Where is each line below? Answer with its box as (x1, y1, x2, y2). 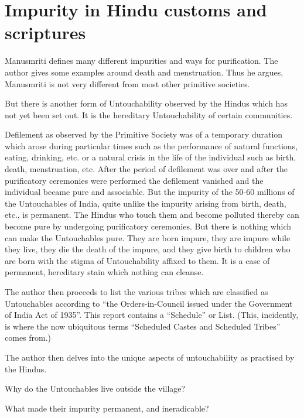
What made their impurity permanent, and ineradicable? (5, 402, 209, 414)
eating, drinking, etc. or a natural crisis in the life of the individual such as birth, (5, 151, 296, 163)
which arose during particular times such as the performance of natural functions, (5, 139, 298, 152)
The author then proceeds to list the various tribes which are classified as (5, 286, 268, 297)
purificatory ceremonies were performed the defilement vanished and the (5, 174, 264, 186)
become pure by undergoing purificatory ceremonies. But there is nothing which (5, 220, 292, 232)
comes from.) (5, 331, 52, 344)
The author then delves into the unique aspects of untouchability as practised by (5, 351, 295, 363)
